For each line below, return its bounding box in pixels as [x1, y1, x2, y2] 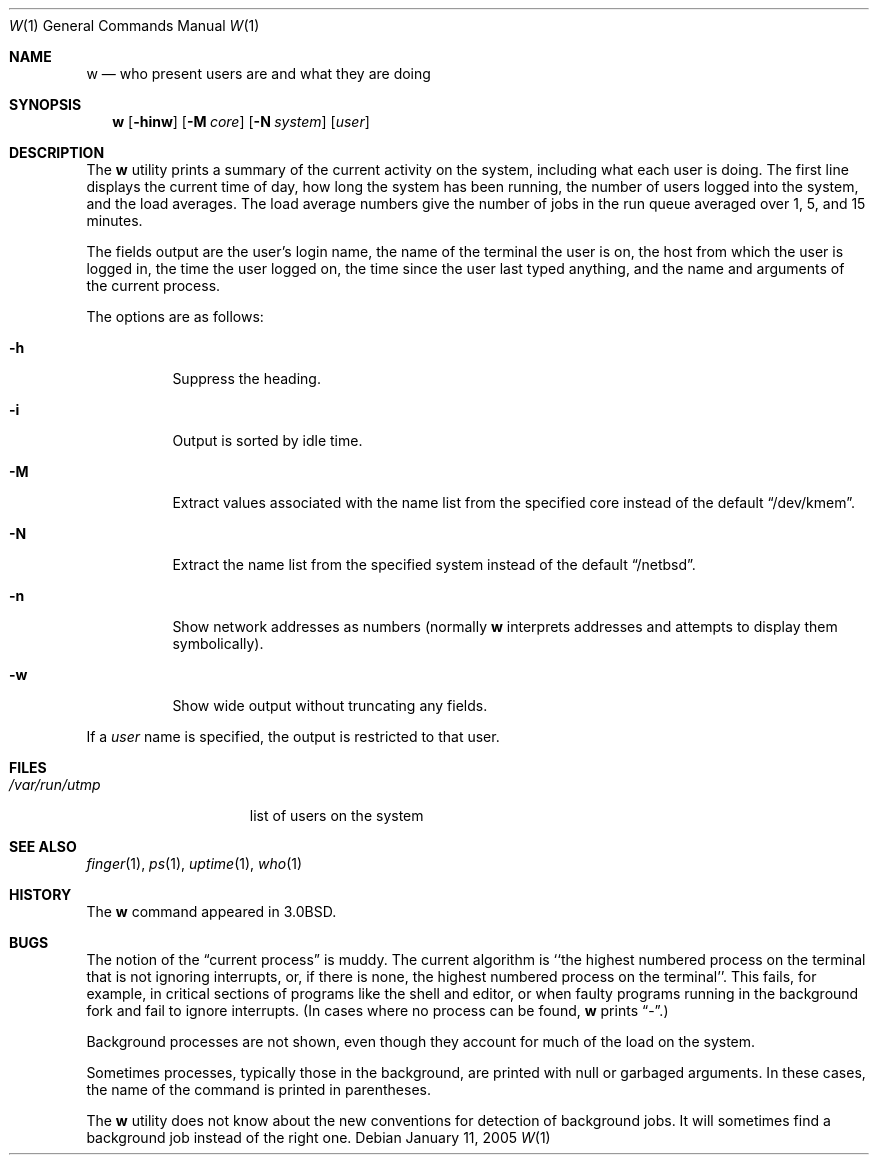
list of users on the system [249, 807, 424, 824]
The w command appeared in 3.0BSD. [86, 903, 337, 920]
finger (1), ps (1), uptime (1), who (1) [86, 855, 303, 872]
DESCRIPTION [9, 144, 105, 161]
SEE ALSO [9, 838, 77, 855]
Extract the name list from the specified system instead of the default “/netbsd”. [172, 556, 696, 573]
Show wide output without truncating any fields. [172, 697, 488, 714]
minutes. [86, 212, 143, 229]
